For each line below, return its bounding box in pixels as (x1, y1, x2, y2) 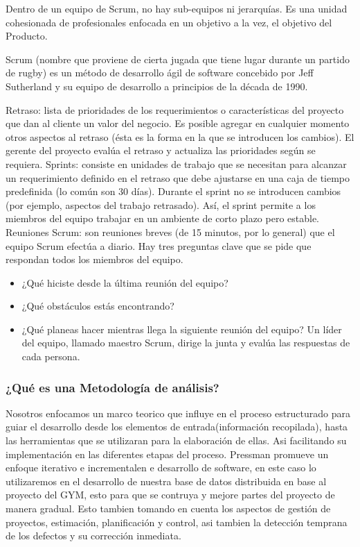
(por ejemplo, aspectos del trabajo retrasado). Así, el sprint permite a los (6, 197, 316, 212)
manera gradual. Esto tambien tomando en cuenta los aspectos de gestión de (6, 501, 331, 516)
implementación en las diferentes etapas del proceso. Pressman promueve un (6, 446, 329, 461)
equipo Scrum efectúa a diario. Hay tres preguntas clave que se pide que (6, 238, 312, 253)
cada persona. (21, 349, 80, 364)
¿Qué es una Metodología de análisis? (6, 378, 219, 396)
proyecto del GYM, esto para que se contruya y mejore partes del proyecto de (6, 487, 335, 502)
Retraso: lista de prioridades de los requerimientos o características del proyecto (6, 102, 344, 117)
